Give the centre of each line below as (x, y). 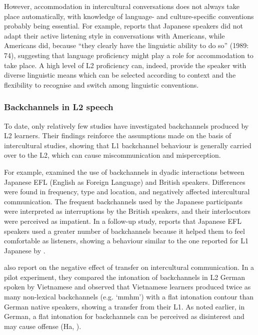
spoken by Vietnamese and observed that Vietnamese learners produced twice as (127, 287)
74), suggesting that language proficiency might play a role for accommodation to (129, 55)
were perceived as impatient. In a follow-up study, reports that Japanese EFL (123, 221)
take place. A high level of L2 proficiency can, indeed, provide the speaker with (125, 65)
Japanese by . (25, 250)
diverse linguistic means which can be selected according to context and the (120, 75)
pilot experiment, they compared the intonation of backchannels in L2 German (124, 277)
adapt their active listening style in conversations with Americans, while (114, 35)
